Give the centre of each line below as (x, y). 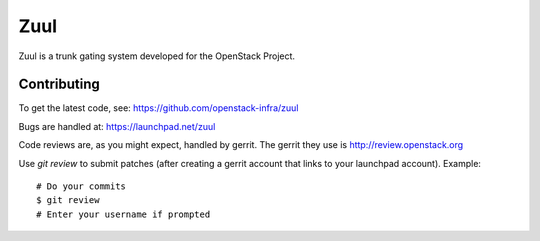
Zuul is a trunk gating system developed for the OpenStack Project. (156, 56)
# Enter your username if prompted (123, 214)
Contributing (59, 84)
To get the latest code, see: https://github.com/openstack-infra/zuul (158, 108)
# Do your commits (81, 186)
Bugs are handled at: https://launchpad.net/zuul (117, 126)
